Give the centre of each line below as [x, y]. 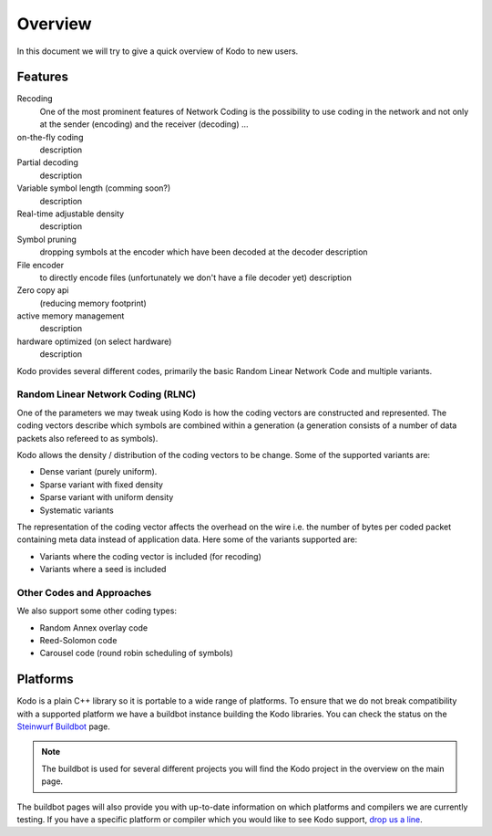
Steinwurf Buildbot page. [64, 726]
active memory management [71, 316]
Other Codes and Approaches [84, 592]
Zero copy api [43, 290]
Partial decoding [48, 162]
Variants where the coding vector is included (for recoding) [150, 556]
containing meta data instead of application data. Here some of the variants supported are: [187, 539]
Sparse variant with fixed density [102, 485]
